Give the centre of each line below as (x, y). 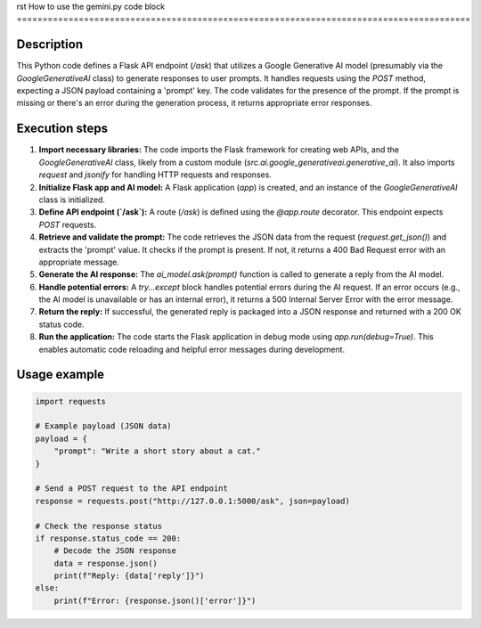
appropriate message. (79, 262)
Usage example (61, 375)
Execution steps (62, 129)
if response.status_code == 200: (108, 538)
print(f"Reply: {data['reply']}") (129, 576)
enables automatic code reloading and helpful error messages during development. (192, 349)
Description (50, 45)
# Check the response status (99, 526)
